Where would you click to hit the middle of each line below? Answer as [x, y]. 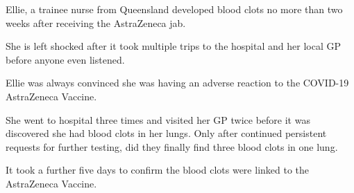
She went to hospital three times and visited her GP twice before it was [158, 119]
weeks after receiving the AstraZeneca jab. [96, 22]
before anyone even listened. [65, 59]
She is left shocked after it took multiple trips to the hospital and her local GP [173, 46]
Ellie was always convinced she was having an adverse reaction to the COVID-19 [177, 83]
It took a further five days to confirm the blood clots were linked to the [158, 170]
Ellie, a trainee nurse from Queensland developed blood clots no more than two [174, 9]
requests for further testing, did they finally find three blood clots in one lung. [172, 146]
